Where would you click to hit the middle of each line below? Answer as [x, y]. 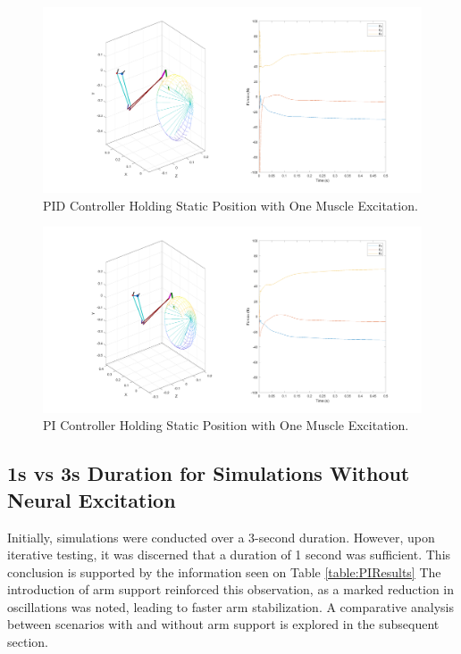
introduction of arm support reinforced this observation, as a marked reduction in [231, 589]
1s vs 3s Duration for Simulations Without [209, 473]
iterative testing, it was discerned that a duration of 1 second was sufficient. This [229, 555]
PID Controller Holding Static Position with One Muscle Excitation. [230, 205]
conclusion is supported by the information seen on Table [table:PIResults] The [224, 571]
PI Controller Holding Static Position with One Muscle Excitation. [226, 425]
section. [28, 642]
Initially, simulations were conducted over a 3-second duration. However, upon [221, 537]
